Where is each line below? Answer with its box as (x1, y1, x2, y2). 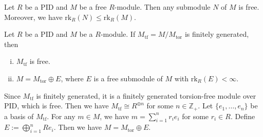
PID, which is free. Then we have (4, 100, 109, 111)
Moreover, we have (4, 11, 63, 22)
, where (61, 73, 84, 83)
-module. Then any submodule (114, 2, 211, 12)
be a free (79, 2, 107, 12)
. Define (230, 110, 255, 121)
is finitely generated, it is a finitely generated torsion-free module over (36, 90, 256, 101)
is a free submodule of (93, 73, 163, 83)
